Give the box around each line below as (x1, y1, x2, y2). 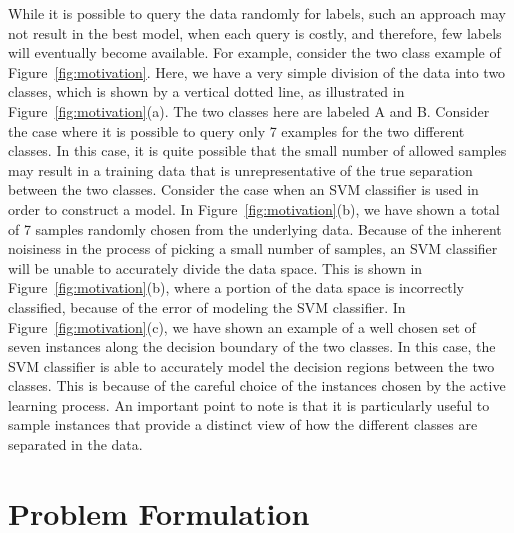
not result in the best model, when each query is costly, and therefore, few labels (8, 22, 502, 43)
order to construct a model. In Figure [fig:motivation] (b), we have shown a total (8, 198, 500, 219)
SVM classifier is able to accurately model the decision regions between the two (8, 355, 495, 376)
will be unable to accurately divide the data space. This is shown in (8, 257, 423, 278)
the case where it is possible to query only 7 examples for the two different (8, 120, 465, 141)
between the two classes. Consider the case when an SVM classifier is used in (8, 179, 479, 200)
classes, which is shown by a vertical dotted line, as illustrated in (8, 81, 405, 102)
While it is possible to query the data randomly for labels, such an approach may (8, 3, 506, 23)
